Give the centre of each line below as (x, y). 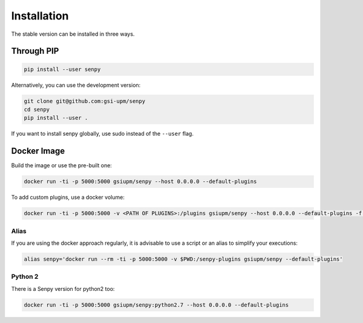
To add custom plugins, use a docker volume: (68, 198)
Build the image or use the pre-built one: (61, 165)
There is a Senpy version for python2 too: (63, 288)
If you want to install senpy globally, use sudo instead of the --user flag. (102, 134)
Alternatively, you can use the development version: (76, 85)
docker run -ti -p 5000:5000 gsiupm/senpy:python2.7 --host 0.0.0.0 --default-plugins (156, 305)
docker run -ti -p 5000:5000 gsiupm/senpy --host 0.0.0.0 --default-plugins (140, 181)
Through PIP (35, 51)
